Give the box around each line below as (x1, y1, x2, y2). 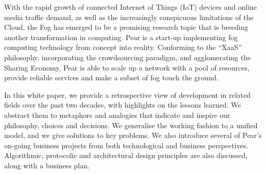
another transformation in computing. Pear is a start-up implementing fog (4, 31, 238, 42)
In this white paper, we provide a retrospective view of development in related (4, 89, 251, 100)
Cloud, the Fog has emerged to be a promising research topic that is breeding (4, 22, 249, 32)
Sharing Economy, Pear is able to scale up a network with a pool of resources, (4, 62, 250, 73)
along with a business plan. (4, 160, 90, 170)
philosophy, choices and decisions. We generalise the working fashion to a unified (4, 119, 258, 130)
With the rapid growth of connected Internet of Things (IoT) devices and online (4, 2, 257, 12)
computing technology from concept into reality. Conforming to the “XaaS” (4, 42, 242, 53)
